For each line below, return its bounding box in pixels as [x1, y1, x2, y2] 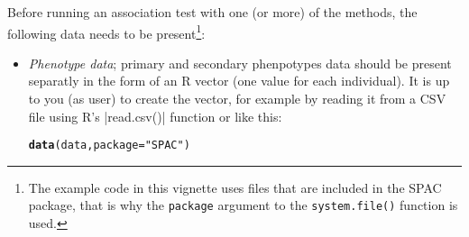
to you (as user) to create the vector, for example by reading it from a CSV [28, 89, 446, 108]
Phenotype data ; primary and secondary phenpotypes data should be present [28, 53, 452, 72]
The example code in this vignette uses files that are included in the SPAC [28, 178, 442, 196]
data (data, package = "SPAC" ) [28, 139, 190, 152]
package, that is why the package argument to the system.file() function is [28, 196, 458, 214]
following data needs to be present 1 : [7, 21, 206, 42]
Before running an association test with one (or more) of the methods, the [7, 3, 418, 21]
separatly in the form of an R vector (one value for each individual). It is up [28, 71, 450, 90]
